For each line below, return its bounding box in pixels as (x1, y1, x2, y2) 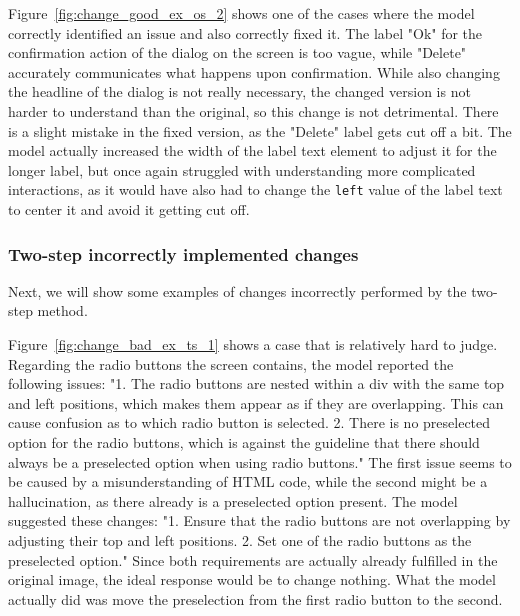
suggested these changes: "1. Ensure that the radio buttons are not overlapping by (8, 510, 511, 531)
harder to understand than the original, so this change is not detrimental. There (8, 100, 499, 121)
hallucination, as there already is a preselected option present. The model (8, 490, 458, 511)
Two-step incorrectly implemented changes (8, 241, 359, 266)
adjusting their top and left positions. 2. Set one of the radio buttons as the (8, 529, 472, 550)
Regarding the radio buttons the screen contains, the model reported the (8, 353, 454, 374)
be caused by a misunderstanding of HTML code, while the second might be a (8, 471, 488, 492)
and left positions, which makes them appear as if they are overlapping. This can (8, 392, 504, 413)
